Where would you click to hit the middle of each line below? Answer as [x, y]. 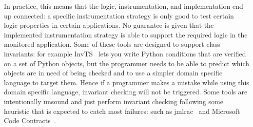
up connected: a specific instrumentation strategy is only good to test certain [119, 15]
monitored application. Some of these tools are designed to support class [112, 44]
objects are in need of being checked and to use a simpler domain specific [113, 73]
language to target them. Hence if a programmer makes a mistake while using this [126, 82]
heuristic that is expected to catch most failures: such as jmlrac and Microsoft [122, 111]
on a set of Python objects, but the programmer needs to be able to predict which [127, 63]
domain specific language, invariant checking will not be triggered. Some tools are [126, 92]
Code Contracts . [30, 120]
